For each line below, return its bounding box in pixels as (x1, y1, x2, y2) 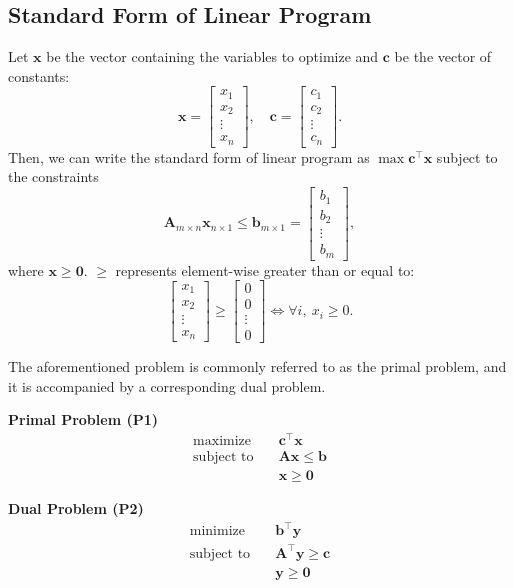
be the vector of (394, 46, 492, 67)
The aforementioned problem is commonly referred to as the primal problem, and (8, 356, 507, 377)
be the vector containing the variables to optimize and (46, 46, 379, 67)
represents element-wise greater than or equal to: (115, 259, 415, 280)
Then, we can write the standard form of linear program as (8, 146, 370, 167)
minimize (189, 524, 245, 539)
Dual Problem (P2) (8, 498, 144, 519)
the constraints (8, 166, 99, 187)
